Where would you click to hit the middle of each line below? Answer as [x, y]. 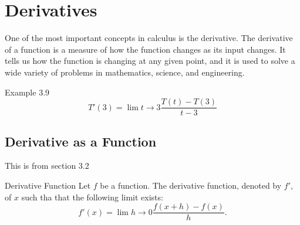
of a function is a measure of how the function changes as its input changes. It [145, 49]
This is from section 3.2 [47, 166]
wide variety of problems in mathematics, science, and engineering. [125, 72]
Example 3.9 [27, 92]
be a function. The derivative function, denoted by [191, 185]
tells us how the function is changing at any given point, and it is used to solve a [150, 61]
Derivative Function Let [48, 185]
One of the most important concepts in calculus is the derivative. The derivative [149, 38]
